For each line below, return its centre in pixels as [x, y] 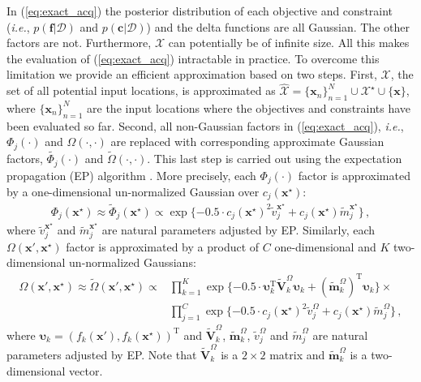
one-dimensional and [325, 246]
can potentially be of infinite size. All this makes [289, 43]
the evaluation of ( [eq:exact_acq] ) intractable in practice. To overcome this [193, 58]
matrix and [297, 355]
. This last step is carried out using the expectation [275, 159]
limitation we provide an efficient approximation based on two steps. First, [192, 74]
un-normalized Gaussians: [133, 262]
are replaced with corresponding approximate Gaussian [247, 142]
